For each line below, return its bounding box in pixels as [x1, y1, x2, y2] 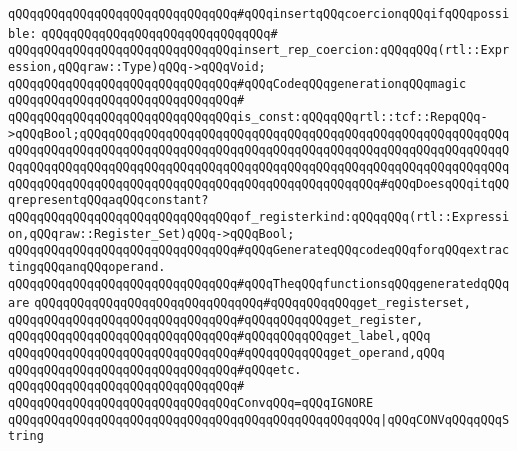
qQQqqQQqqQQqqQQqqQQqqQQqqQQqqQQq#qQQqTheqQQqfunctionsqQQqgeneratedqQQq [8, 276, 510, 291]
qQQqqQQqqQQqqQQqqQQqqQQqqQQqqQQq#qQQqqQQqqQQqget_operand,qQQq [8, 346, 445, 361]
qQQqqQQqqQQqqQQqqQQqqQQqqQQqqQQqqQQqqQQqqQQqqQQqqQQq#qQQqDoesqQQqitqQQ [8, 176, 510, 191]
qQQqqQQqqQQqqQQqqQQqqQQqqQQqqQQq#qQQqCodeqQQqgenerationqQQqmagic [8, 76, 467, 91]
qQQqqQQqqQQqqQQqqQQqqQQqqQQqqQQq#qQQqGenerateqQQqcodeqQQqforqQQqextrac [8, 243, 510, 258]
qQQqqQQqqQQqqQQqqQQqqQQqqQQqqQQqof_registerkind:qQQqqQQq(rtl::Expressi [8, 209, 510, 224]
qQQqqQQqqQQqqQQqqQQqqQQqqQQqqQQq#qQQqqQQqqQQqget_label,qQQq [8, 329, 431, 344]
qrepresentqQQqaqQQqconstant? [8, 193, 209, 208]
